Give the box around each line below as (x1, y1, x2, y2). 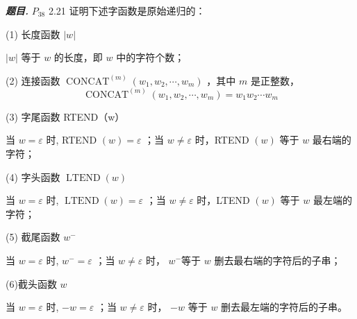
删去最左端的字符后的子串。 (221, 300, 348, 314)
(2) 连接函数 (6, 73, 60, 87)
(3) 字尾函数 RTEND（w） (6, 109, 125, 123)
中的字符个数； (116, 50, 185, 64)
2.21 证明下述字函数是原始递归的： (48, 3, 206, 17)
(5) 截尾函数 (6, 230, 60, 244)
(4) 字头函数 (6, 169, 60, 184)
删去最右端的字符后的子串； (214, 252, 341, 267)
